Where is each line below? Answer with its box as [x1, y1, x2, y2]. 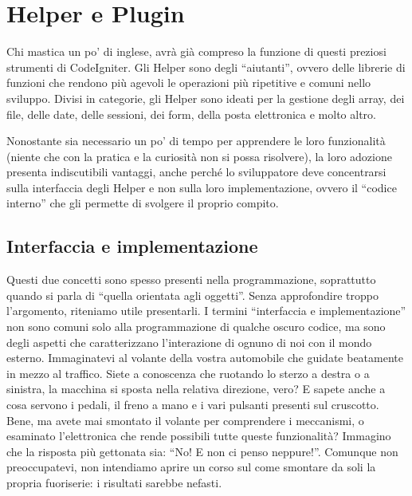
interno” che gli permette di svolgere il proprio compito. [6, 195, 279, 211]
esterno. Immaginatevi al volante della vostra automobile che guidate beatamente [6, 349, 403, 366]
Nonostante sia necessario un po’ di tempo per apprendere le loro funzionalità [6, 132, 386, 149]
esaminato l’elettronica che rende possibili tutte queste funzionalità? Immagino [6, 427, 391, 444]
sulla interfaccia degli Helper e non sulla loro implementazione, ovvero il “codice [6, 179, 397, 195]
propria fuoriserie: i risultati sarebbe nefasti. [6, 474, 222, 490]
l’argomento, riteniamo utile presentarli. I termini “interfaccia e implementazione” [6, 302, 406, 319]
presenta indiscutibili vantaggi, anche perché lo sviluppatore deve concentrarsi [6, 163, 386, 180]
